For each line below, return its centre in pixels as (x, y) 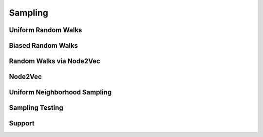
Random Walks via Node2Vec (55, 61)
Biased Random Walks (43, 46)
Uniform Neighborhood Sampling (60, 92)
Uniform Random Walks (46, 30)
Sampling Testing (36, 108)
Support (22, 124)
